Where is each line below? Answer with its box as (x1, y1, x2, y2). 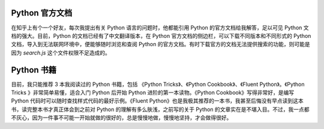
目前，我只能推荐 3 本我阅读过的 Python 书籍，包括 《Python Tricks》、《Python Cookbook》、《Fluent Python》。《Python (11, 80, 305, 88)
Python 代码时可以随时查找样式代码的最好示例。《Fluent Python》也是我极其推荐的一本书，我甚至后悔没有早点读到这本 (11, 97, 304, 104)
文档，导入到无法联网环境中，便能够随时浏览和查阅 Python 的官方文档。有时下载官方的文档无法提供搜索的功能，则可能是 (11, 41, 310, 48)
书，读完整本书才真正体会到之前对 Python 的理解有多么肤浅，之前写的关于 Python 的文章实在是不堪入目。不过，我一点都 (11, 106, 310, 113)
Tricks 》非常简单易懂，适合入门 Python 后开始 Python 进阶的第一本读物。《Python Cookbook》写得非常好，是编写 (11, 89, 295, 96)
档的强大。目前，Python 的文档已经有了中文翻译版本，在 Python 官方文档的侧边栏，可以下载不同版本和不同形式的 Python (11, 32, 311, 39)
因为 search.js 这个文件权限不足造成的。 (11, 49, 111, 56)
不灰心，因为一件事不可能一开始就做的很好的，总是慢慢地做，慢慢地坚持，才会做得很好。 (11, 114, 232, 121)
